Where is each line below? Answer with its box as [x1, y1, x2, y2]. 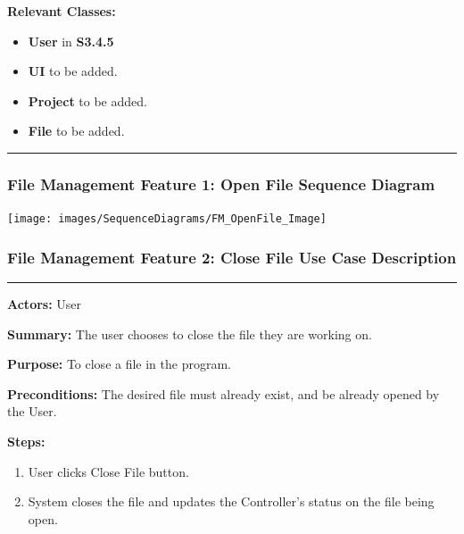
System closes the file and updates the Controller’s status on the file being [28, 492, 435, 511]
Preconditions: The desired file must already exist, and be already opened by [7, 384, 440, 403]
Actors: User [7, 295, 82, 313]
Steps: [7, 432, 46, 451]
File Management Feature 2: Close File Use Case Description [7, 246, 457, 268]
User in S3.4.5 [28, 31, 114, 50]
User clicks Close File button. [28, 462, 189, 480]
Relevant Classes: [7, 2, 116, 20]
